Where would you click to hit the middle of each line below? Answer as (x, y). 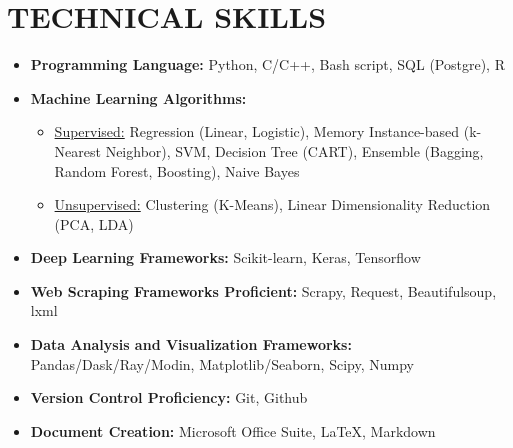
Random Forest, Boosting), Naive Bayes (177, 170)
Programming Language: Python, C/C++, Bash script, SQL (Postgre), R (267, 64)
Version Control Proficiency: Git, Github (169, 397)
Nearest (77, 150)
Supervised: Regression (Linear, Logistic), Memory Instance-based (257, 131)
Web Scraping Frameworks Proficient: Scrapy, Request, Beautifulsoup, (263, 290)
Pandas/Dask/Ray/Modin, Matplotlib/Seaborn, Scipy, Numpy (222, 363)
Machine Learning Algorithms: (138, 97)
